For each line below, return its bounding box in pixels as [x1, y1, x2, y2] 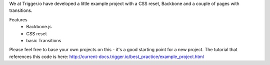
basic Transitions [26, 37, 61, 43]
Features [9, 16, 27, 22]
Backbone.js [26, 24, 52, 30]
